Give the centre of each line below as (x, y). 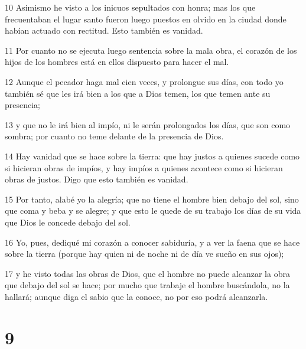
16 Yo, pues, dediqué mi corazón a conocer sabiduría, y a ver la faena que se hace (152, 242)
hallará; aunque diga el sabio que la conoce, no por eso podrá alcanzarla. (136, 296)
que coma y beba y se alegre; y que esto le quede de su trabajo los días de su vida (153, 211)
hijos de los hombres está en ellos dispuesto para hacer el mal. (117, 62)
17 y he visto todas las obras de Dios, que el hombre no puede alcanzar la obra (147, 273)
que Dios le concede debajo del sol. (68, 222)
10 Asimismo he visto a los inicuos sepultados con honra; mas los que (130, 7)
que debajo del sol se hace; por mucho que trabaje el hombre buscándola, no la (147, 285)
